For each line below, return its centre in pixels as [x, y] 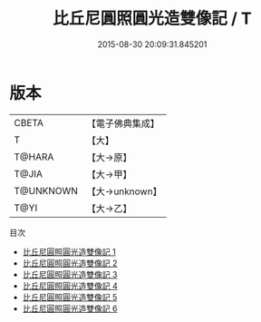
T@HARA [34, 157]
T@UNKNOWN [46, 190]
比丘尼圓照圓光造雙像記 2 [70, 263]
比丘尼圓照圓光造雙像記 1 [69, 251]
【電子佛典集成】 [123, 123]
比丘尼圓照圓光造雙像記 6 [70, 308]
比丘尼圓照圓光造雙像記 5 [70, 297]
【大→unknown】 [124, 191]
